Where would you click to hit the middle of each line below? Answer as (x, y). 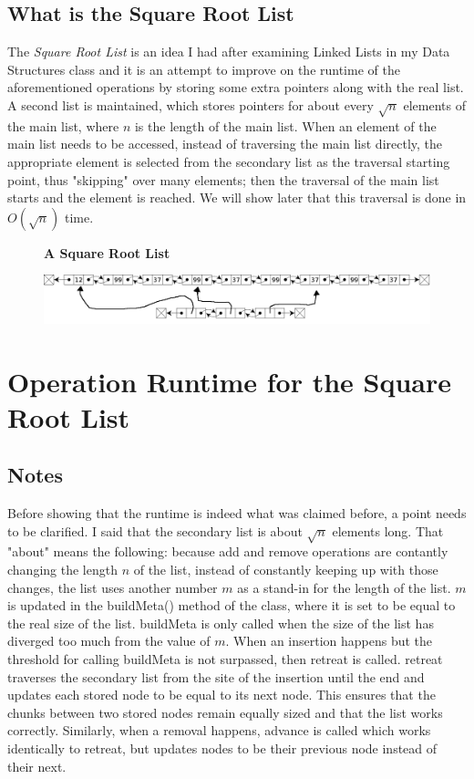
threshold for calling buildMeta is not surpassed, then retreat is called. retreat (225, 659)
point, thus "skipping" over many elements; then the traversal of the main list (223, 179)
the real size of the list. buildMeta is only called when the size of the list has (221, 623)
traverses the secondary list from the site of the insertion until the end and (216, 676)
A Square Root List (107, 252)
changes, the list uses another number (113, 587)
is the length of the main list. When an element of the (285, 125)
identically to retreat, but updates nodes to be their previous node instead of (222, 748)
